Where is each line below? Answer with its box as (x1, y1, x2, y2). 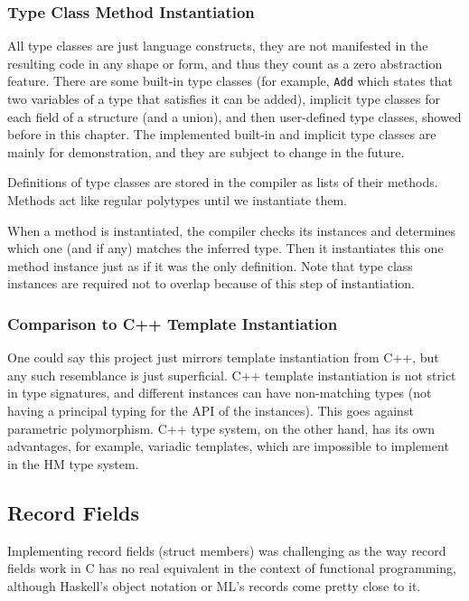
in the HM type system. (7, 454, 139, 473)
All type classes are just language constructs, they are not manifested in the (7, 36, 428, 55)
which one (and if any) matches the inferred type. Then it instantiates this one (7, 239, 444, 258)
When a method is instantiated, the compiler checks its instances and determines (7, 221, 456, 239)
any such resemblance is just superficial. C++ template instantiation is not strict (7, 365, 456, 384)
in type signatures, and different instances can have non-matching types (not (7, 383, 432, 402)
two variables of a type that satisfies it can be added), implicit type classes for (7, 89, 440, 108)
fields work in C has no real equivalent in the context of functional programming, (7, 559, 456, 578)
